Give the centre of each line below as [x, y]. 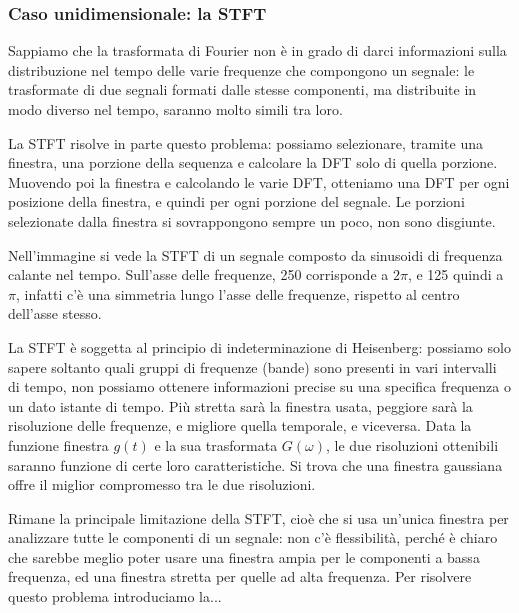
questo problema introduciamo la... [115, 596]
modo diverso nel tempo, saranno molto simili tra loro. [175, 109]
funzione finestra [58, 444]
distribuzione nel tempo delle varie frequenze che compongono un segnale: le [241, 69]
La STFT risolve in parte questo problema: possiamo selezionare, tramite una [246, 142]
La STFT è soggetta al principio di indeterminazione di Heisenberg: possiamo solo [259, 346]
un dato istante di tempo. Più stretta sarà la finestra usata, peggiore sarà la [240, 405]
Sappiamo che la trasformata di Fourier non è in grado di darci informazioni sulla [257, 50]
